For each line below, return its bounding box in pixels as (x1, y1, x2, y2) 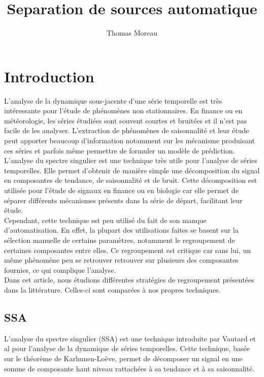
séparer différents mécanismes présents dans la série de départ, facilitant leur (4, 195, 243, 205)
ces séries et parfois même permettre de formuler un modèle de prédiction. (4, 145, 235, 155)
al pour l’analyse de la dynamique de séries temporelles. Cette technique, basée (4, 343, 250, 354)
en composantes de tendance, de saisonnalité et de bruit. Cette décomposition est (4, 175, 257, 185)
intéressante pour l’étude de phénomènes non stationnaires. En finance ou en (4, 105, 243, 116)
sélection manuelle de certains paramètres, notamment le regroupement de (4, 234, 235, 245)
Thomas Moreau (106, 27, 158, 38)
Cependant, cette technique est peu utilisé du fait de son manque (4, 214, 207, 225)
